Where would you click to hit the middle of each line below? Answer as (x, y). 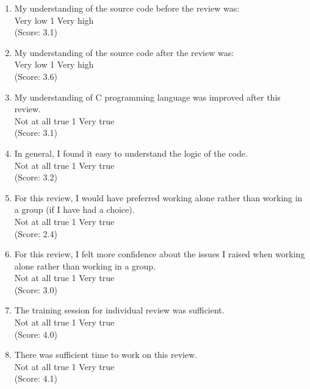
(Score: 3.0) (36, 289)
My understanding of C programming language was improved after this (147, 97)
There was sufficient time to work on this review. (106, 355)
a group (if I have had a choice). (74, 209)
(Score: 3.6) (36, 76)
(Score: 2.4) (36, 233)
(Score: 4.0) (36, 334)
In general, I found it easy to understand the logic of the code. (131, 153)
